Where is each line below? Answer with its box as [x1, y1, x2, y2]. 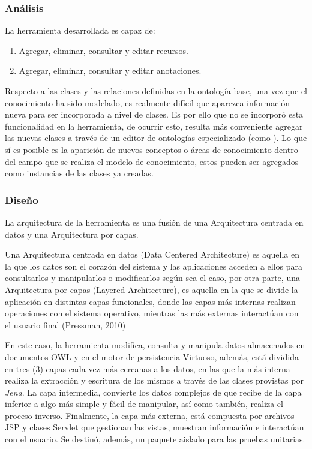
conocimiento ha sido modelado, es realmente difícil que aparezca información [5, 96, 290, 109]
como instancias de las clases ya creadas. [5, 167, 154, 179]
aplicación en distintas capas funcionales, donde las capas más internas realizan [5, 295, 296, 307]
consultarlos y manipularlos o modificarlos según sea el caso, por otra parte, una [5, 271, 300, 284]
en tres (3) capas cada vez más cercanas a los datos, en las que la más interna [5, 362, 290, 375]
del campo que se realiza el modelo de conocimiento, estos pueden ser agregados [5, 155, 299, 167]
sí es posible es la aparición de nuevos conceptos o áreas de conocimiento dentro [5, 143, 298, 155]
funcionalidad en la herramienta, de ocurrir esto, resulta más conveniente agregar [5, 119, 303, 132]
